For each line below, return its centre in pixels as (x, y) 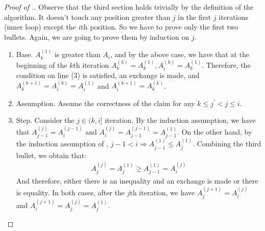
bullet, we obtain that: (51, 155)
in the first (195, 17)
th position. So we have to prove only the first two (160, 27)
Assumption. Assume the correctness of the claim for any (105, 103)
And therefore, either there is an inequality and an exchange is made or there (137, 181)
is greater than (77, 54)
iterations (233, 17)
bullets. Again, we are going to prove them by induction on (97, 36)
